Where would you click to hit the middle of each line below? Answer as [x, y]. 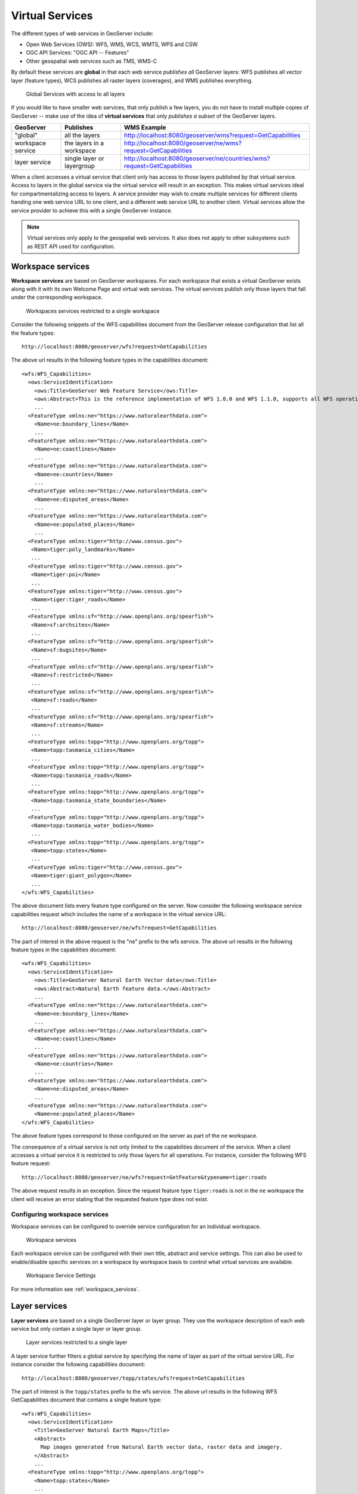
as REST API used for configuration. [71, 246]
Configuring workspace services [60, 1214]
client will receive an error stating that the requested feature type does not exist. [110, 1199]
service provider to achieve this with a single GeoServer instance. [92, 210]
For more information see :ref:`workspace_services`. [75, 1289]
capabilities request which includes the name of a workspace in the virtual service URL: [119, 914]
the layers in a [84, 143]
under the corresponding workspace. [57, 297]
